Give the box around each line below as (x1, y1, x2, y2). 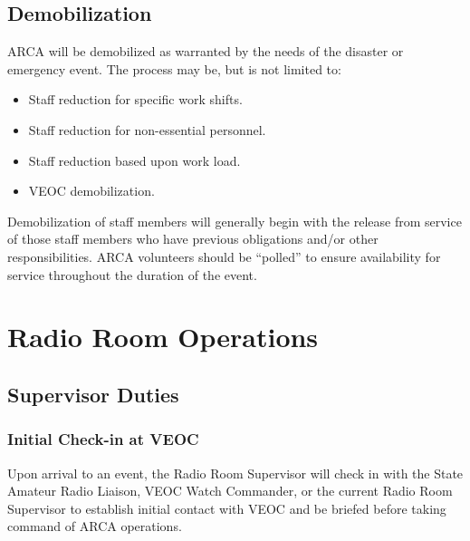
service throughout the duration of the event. (7, 265, 257, 284)
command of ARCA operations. (7, 517, 182, 536)
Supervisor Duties (7, 380, 179, 408)
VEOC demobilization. (28, 181, 155, 200)
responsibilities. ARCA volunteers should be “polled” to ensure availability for (7, 246, 441, 266)
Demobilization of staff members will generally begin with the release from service (7, 211, 462, 230)
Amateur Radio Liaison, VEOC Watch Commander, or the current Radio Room (7, 481, 453, 500)
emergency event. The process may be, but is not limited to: (7, 59, 341, 78)
